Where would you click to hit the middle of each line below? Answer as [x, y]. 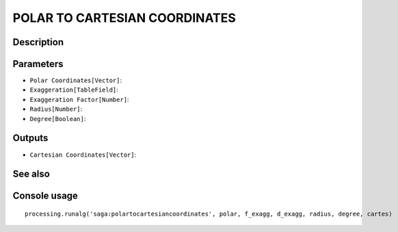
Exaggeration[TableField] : [74, 90]
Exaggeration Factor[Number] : [79, 99]
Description [38, 42]
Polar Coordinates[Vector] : [76, 80]
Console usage [45, 196]
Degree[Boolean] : [58, 118]
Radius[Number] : [56, 109]
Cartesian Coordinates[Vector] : [83, 155]
